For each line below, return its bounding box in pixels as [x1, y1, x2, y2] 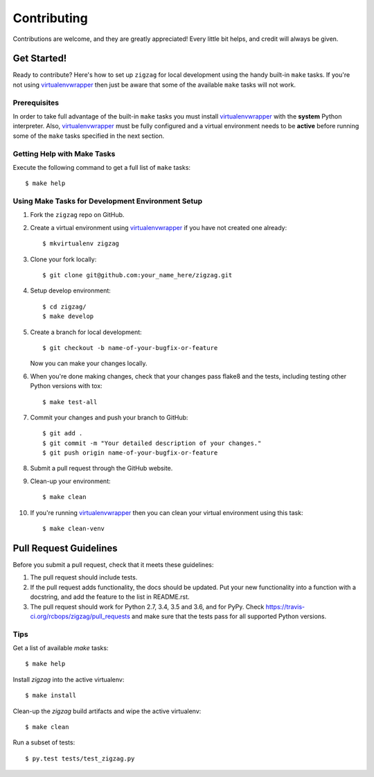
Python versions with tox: [30, 382, 103, 390]
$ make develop [42, 313, 94, 320]
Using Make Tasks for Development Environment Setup [12, 196, 203, 206]
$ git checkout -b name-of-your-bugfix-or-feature [42, 344, 218, 351]
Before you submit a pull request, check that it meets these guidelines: [12, 560, 214, 568]
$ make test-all [42, 398, 98, 405]
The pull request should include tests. [30, 573, 138, 582]
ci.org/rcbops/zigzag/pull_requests [30, 612, 131, 620]
